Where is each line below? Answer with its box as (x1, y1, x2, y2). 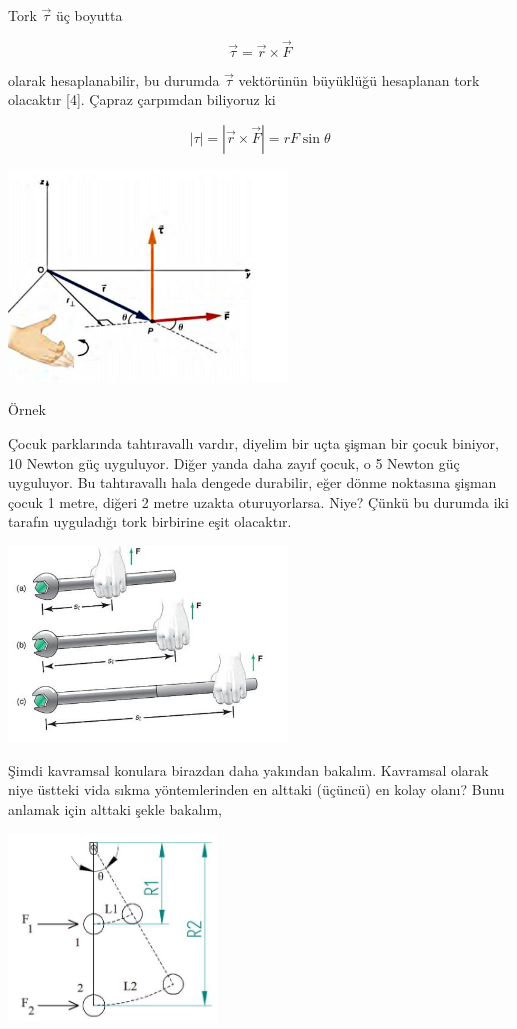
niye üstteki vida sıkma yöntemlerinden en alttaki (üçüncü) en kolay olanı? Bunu (8, 779, 505, 800)
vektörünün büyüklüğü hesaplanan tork (238, 69, 480, 90)
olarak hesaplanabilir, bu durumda (8, 69, 220, 90)
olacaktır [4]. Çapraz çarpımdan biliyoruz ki (8, 89, 276, 110)
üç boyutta (55, 5, 123, 25)
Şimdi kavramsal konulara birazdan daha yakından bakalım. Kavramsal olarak (8, 759, 489, 780)
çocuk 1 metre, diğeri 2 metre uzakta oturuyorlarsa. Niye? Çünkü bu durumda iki (8, 491, 509, 512)
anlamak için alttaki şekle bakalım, (8, 798, 222, 819)
